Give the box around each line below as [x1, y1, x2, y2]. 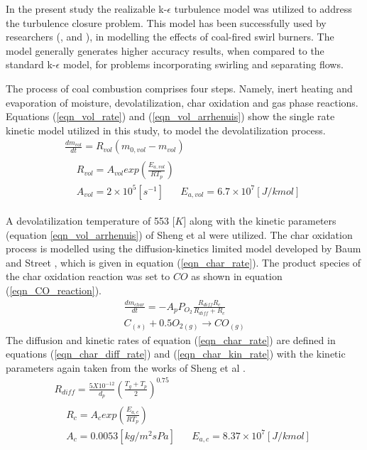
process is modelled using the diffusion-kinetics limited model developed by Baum [6, 241, 361, 256]
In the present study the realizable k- [6, 1, 168, 16]
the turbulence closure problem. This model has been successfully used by [6, 15, 327, 30]
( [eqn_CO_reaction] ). [6, 282, 102, 297]
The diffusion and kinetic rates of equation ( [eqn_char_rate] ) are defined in [6, 332, 336, 347]
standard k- [6, 57, 56, 72]
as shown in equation [191, 269, 283, 284]
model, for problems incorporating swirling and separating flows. [62, 57, 344, 72]
